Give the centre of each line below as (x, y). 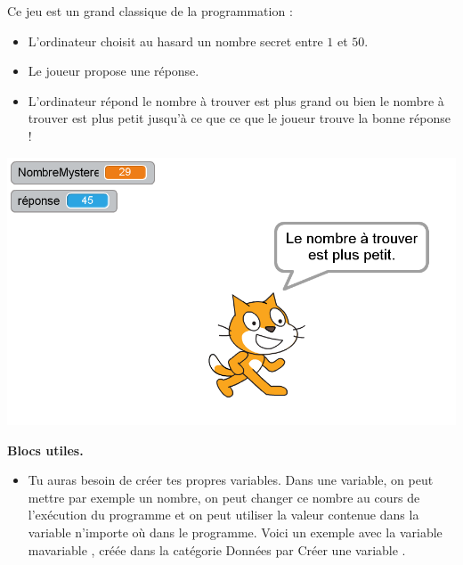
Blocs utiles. (45, 450)
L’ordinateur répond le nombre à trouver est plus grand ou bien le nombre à (236, 100)
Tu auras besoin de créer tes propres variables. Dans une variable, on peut (231, 480)
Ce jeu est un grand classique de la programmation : (150, 11)
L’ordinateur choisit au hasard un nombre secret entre (175, 41)
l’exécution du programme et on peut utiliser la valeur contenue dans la (223, 515)
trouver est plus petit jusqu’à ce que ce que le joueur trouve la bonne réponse (239, 118)
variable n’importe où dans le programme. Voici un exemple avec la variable (235, 532)
